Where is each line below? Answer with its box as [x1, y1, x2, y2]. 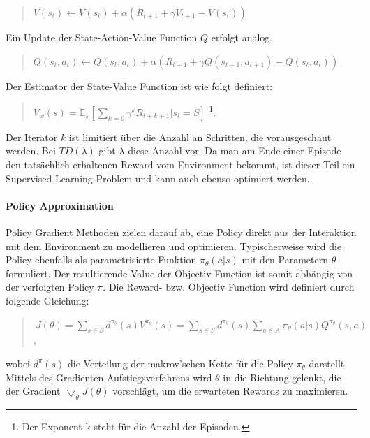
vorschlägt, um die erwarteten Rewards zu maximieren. [112, 384, 348, 398]
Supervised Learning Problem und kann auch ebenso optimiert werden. [6, 170, 310, 185]
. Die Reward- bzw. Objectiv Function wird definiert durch [103, 279, 355, 294]
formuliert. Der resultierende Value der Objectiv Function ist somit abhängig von [6, 265, 353, 280]
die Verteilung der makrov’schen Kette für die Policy [68, 356, 293, 370]
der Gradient [6, 384, 61, 398]
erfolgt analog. [211, 30, 273, 44]
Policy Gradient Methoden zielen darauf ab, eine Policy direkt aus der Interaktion [6, 225, 357, 240]
